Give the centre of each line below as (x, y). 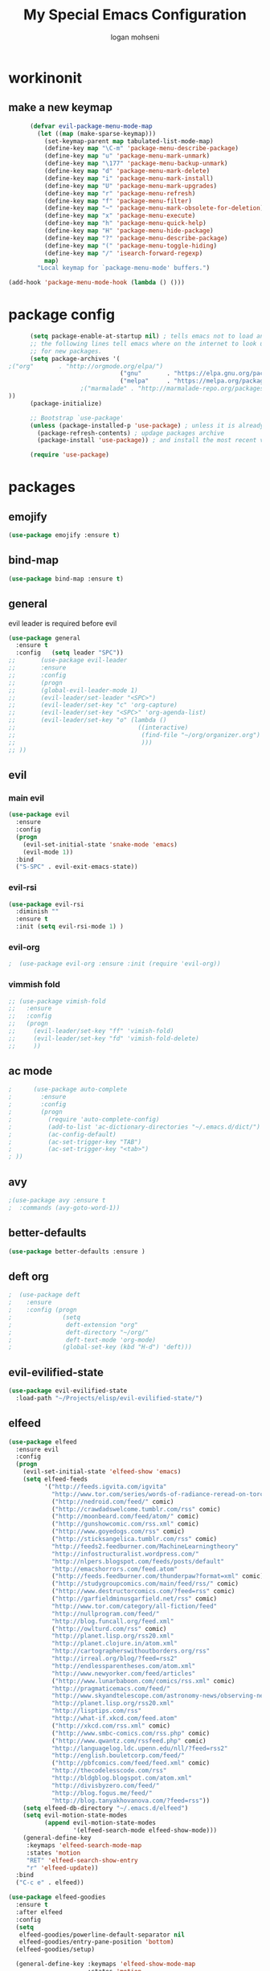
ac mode (31, 1071)
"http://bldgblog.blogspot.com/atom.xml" (122, 1778)
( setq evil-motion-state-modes (75, 1815)
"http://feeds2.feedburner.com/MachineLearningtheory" (145, 1546)
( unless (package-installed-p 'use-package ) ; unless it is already (147, 425)
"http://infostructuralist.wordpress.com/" (125, 1554)
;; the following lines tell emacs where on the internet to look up (148, 343)
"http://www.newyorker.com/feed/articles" (123, 1674)
